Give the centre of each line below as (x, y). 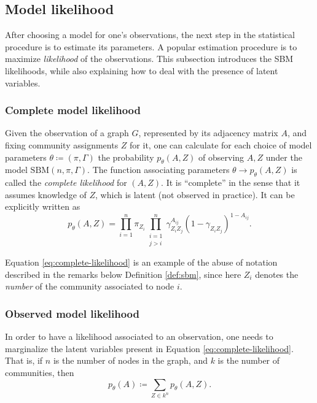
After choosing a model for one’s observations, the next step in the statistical (150, 35)
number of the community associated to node (90, 286)
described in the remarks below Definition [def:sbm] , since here (123, 274)
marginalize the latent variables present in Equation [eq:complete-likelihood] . (149, 348)
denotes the (277, 274)
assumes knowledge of (46, 194)
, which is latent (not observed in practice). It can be (195, 194)
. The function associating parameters (158, 170)
